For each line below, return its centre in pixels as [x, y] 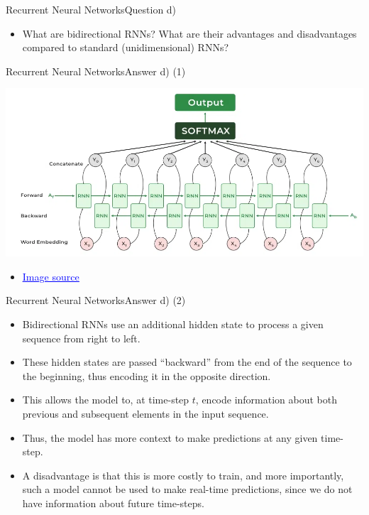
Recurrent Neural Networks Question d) [91, 9]
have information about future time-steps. [113, 503]
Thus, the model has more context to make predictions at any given [170, 437]
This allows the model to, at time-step [106, 400]
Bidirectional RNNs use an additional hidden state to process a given [173, 324]
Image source [51, 276]
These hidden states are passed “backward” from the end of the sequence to [187, 362]
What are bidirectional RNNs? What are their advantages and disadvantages [189, 33]
